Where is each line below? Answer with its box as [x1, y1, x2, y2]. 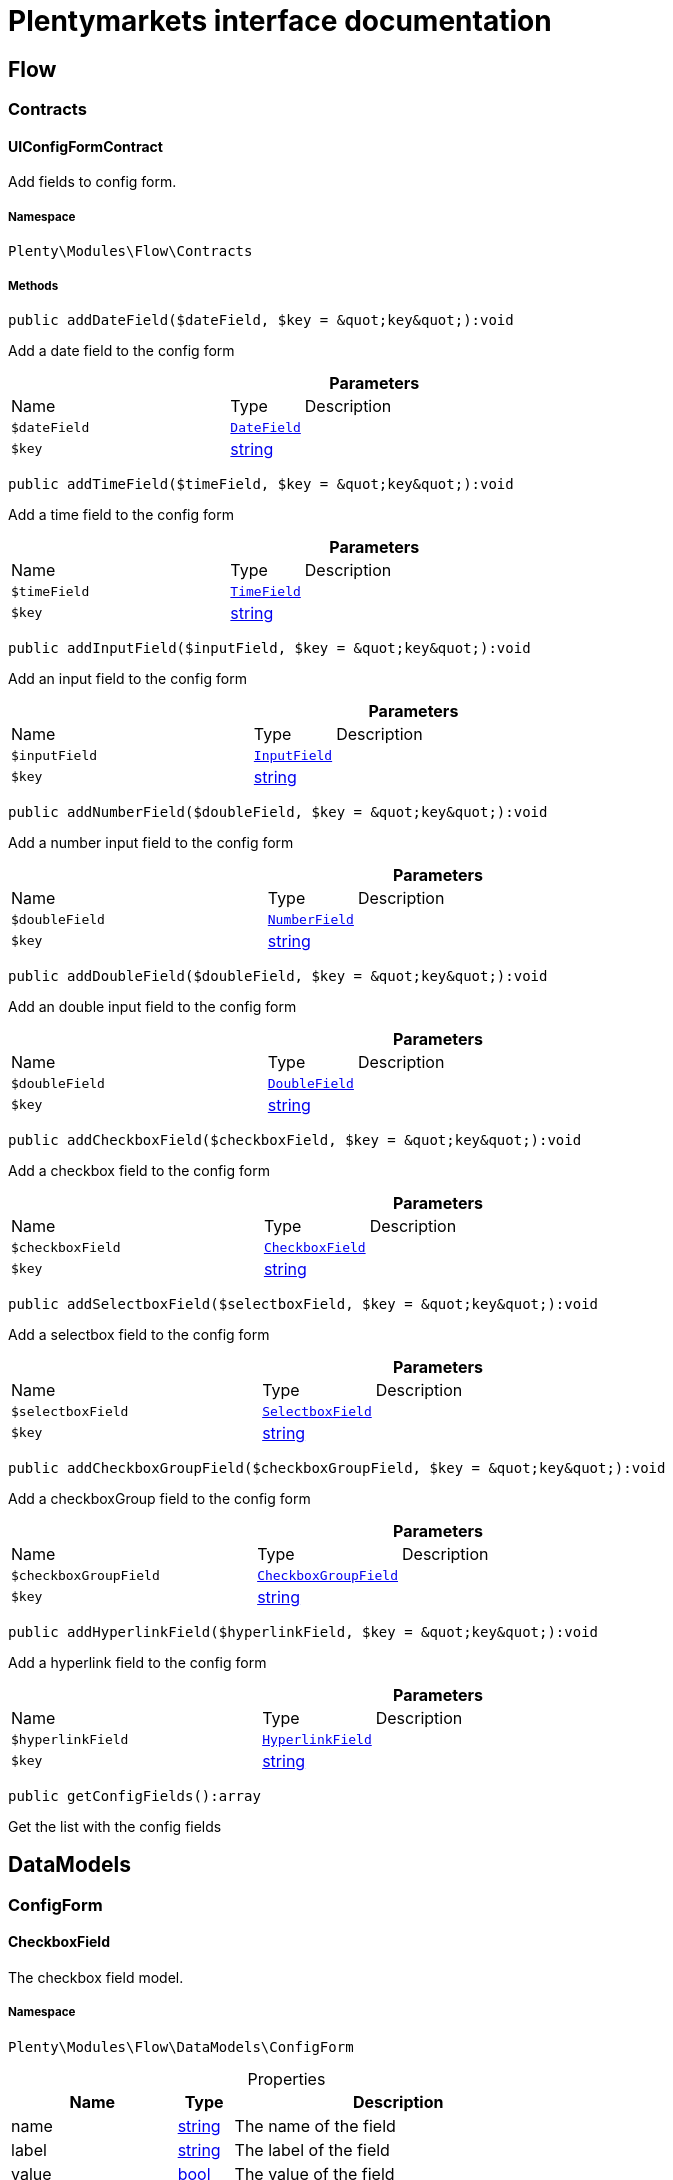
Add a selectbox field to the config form [8, 1325, 270, 1343]
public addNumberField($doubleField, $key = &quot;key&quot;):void [8, 803, 548, 820]
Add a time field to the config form [8, 505, 234, 523]
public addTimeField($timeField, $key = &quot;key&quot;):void [8, 475, 514, 492]
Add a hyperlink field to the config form [8, 1653, 267, 1671]
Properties [247, 2068, 326, 2089]
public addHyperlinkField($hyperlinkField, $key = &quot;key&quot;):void [8, 1623, 599, 1640]
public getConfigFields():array [8, 1787, 261, 1804]
